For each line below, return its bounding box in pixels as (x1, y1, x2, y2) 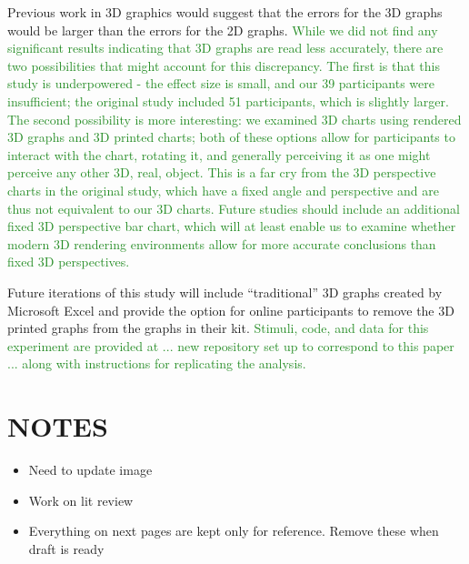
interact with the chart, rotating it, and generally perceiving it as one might (7, 145, 431, 164)
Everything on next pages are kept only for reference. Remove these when (28, 521, 439, 540)
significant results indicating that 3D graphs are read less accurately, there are (7, 38, 444, 57)
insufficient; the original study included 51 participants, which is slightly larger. (7, 91, 449, 110)
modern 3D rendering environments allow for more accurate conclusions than (7, 234, 436, 253)
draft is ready (28, 539, 105, 558)
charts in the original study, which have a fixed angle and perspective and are (7, 180, 439, 199)
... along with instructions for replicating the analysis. (7, 354, 306, 373)
